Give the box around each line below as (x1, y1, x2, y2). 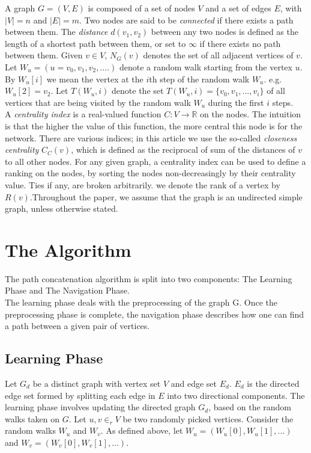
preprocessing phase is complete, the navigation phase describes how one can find (5, 307, 304, 320)
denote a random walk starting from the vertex (119, 60, 292, 73)
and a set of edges (205, 2, 271, 14)
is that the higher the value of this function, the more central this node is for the (5, 119, 303, 132)
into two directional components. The (167, 389, 305, 401)
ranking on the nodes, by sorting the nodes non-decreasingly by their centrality (5, 167, 296, 179)
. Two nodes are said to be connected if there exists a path (79, 13, 294, 26)
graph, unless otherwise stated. (5, 202, 118, 215)
